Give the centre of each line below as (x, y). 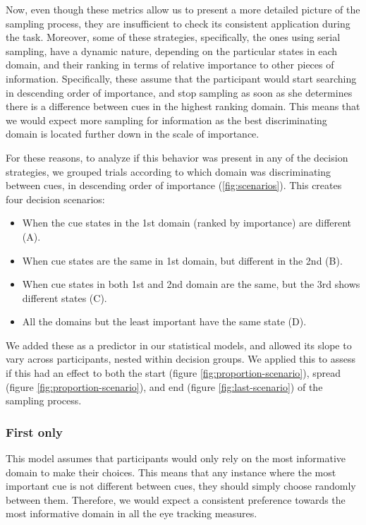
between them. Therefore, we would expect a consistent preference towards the (176, 499)
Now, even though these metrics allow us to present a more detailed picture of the (183, 9)
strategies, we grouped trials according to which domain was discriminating (169, 171)
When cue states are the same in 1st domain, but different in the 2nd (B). (182, 260)
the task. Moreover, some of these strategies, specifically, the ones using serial (173, 37)
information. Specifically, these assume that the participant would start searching (181, 78)
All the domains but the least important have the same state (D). (164, 321)
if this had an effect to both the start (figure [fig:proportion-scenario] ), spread (173, 373)
